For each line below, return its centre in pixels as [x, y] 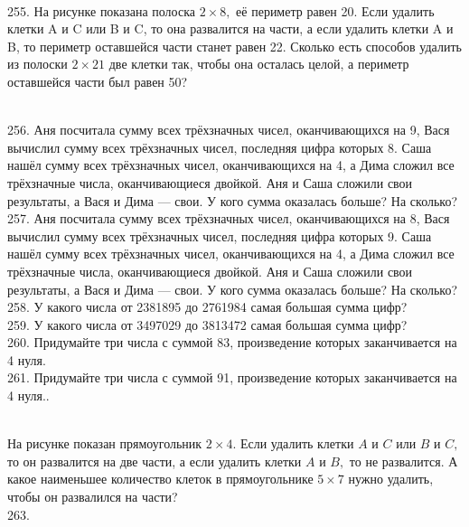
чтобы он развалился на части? [93, 497]
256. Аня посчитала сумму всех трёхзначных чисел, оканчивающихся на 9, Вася [229, 130]
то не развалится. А [403, 461]
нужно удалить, [391, 479]
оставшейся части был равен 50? [98, 81]
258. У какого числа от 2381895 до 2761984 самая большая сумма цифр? [207, 307]
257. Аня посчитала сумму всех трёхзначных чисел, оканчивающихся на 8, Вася [229, 218]
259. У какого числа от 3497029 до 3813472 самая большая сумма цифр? [207, 324]
